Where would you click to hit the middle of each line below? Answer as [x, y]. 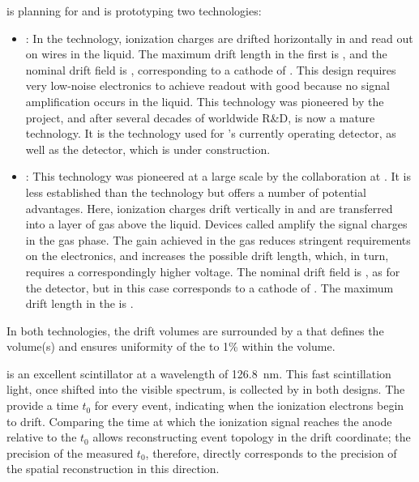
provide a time [43, 405]
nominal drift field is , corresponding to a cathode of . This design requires [211, 69]
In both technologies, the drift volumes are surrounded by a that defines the [195, 330]
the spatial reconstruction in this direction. [113, 469]
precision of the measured [70, 452]
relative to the [42, 437]
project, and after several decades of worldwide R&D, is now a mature [200, 117]
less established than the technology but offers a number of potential [196, 192]
